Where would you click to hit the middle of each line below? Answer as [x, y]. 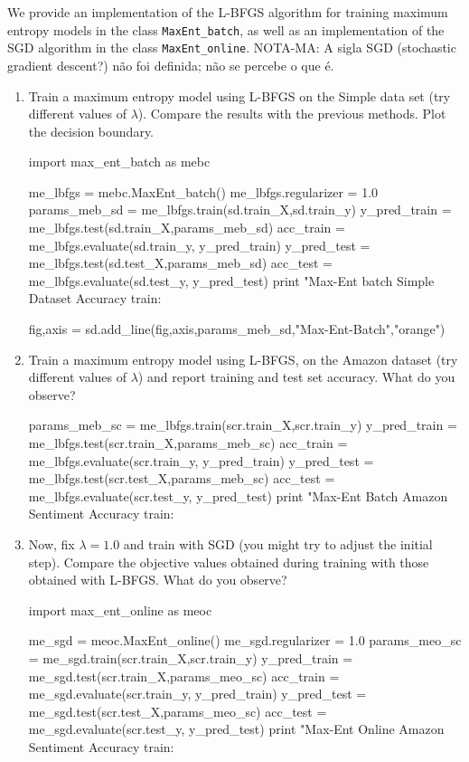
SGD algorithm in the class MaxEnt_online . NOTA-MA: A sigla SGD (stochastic [232, 48]
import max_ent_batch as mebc [119, 162]
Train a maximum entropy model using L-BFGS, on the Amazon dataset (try [243, 359]
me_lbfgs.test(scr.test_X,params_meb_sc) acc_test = [182, 478]
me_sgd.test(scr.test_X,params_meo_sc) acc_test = [178, 711]
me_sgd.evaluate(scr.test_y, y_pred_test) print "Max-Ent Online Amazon [236, 729]
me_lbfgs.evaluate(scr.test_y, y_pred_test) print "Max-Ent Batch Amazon [238, 495]
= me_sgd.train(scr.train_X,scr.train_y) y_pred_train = [191, 657]
